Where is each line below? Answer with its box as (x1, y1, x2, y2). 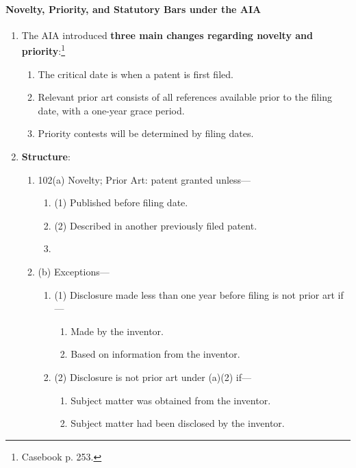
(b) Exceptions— (38, 264, 110, 278)
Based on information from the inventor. (71, 347, 240, 361)
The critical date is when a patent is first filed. (38, 66, 233, 81)
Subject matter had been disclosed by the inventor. (71, 416, 285, 430)
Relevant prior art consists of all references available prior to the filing (38, 90, 332, 104)
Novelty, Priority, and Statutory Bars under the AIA (5, 1, 262, 16)
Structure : (21, 149, 71, 164)
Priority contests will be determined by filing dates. (38, 126, 254, 140)
